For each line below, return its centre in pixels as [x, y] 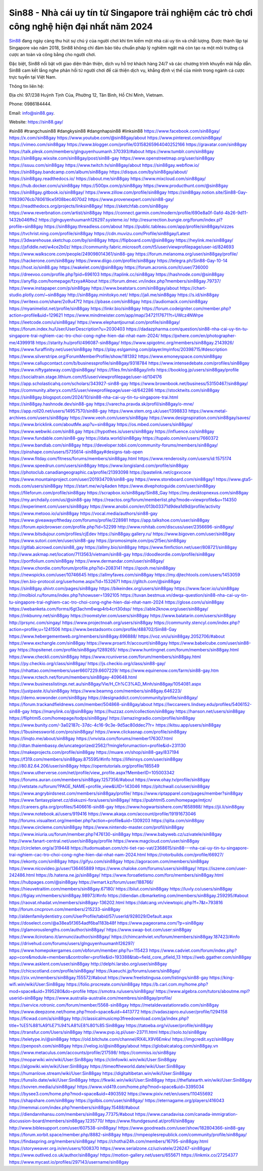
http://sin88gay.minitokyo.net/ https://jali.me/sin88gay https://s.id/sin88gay [143, 295]
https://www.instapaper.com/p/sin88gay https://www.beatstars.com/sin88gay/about [94, 288]
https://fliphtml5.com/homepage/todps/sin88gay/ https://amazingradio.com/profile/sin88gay [102, 718]
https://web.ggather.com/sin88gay [217, 957]
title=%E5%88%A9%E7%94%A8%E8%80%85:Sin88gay [67, 1025]
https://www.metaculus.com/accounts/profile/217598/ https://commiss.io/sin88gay [93, 1053]
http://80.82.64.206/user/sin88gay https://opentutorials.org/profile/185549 [84, 766]
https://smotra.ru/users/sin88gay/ [121, 991]
